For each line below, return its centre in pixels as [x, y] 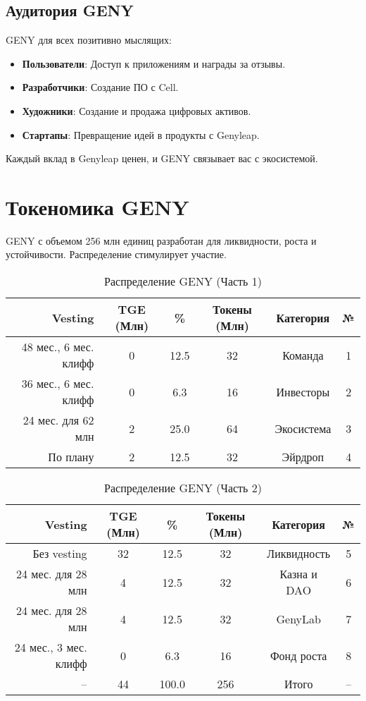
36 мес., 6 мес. [58, 384]
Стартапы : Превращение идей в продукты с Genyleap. [141, 134]
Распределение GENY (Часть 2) [183, 488]
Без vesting [60, 554]
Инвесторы [303, 391]
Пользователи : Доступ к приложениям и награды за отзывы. [154, 63]
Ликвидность [299, 554]
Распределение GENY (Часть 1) [183, 281]
